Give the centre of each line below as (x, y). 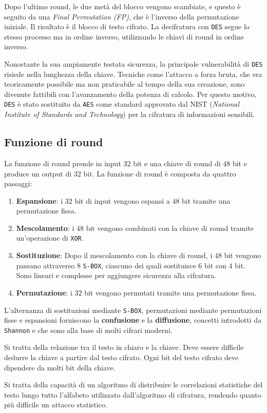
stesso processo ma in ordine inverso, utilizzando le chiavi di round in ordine (124, 36)
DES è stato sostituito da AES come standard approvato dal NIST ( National (122, 104)
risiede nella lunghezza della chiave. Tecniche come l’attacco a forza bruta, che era (133, 74)
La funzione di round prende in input (63, 163)
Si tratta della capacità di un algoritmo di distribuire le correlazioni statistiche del (133, 385)
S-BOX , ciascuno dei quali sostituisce (139, 265)
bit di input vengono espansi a (122, 200)
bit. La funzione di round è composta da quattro (160, 173)
